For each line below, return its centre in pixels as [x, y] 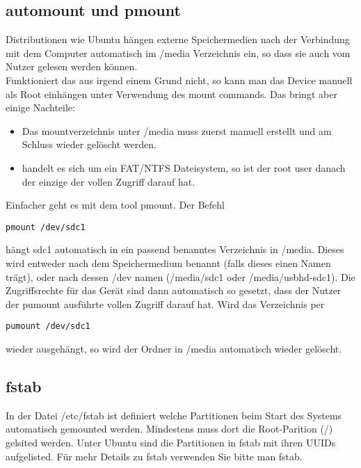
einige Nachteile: [40, 107]
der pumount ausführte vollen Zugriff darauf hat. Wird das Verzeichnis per [165, 304]
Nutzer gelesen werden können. [72, 66]
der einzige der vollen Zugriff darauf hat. [109, 181]
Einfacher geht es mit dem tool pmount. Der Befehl [115, 205]
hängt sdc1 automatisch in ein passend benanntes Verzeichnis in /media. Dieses [175, 249]
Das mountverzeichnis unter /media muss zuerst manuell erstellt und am [177, 130]
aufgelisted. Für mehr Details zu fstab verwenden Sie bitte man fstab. [154, 456]
